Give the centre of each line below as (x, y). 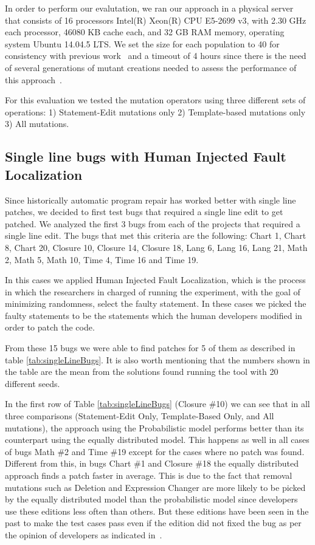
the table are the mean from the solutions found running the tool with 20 (142, 372)
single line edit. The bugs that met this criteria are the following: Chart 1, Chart (156, 235)
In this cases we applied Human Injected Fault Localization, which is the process (155, 280)
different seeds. (33, 383)
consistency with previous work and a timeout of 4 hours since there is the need (156, 56)
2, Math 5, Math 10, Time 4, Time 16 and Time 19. (102, 259)
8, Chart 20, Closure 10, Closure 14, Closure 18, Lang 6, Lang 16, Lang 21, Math (156, 247)
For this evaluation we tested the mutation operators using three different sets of (155, 100)
